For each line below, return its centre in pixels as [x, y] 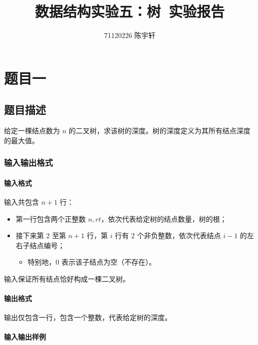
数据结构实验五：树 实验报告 [130, 11]
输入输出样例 [25, 337]
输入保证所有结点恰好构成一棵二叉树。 [67, 278]
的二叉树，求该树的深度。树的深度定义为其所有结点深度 [159, 131]
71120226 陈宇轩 [130, 35]
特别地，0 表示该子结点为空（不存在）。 [92, 262]
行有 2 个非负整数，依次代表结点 [168, 235]
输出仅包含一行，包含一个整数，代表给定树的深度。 [88, 317]
